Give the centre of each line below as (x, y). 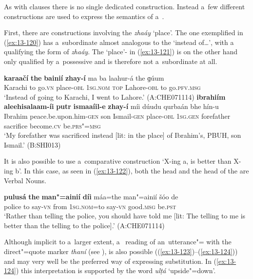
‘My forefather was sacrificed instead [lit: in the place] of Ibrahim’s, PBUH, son (123, 135)
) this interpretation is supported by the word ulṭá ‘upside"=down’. (116, 270)
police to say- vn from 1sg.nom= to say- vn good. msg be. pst (90, 206)
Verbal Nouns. (25, 180)
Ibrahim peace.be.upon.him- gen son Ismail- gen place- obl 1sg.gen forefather (117, 116)
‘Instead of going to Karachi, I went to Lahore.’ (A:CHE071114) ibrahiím (115, 97)
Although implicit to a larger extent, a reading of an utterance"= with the (118, 242)
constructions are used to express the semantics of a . (84, 16)
